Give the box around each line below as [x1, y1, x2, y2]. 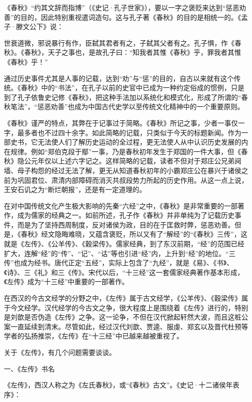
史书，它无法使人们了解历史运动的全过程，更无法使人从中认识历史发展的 [10, 137, 241, 147]
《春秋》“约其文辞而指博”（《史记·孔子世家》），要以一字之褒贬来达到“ [4, 2, 226, 12]
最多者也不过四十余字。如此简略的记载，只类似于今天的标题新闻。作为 [17, 127, 241, 137]
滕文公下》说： [16, 21, 63, 32]
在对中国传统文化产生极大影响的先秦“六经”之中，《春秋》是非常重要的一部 [4, 200, 238, 210]
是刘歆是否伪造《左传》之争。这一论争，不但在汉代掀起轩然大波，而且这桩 [4, 312, 241, 322]
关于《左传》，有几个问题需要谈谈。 [4, 347, 116, 357]
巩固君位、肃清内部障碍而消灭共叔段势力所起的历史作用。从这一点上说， [17, 175, 248, 185]
